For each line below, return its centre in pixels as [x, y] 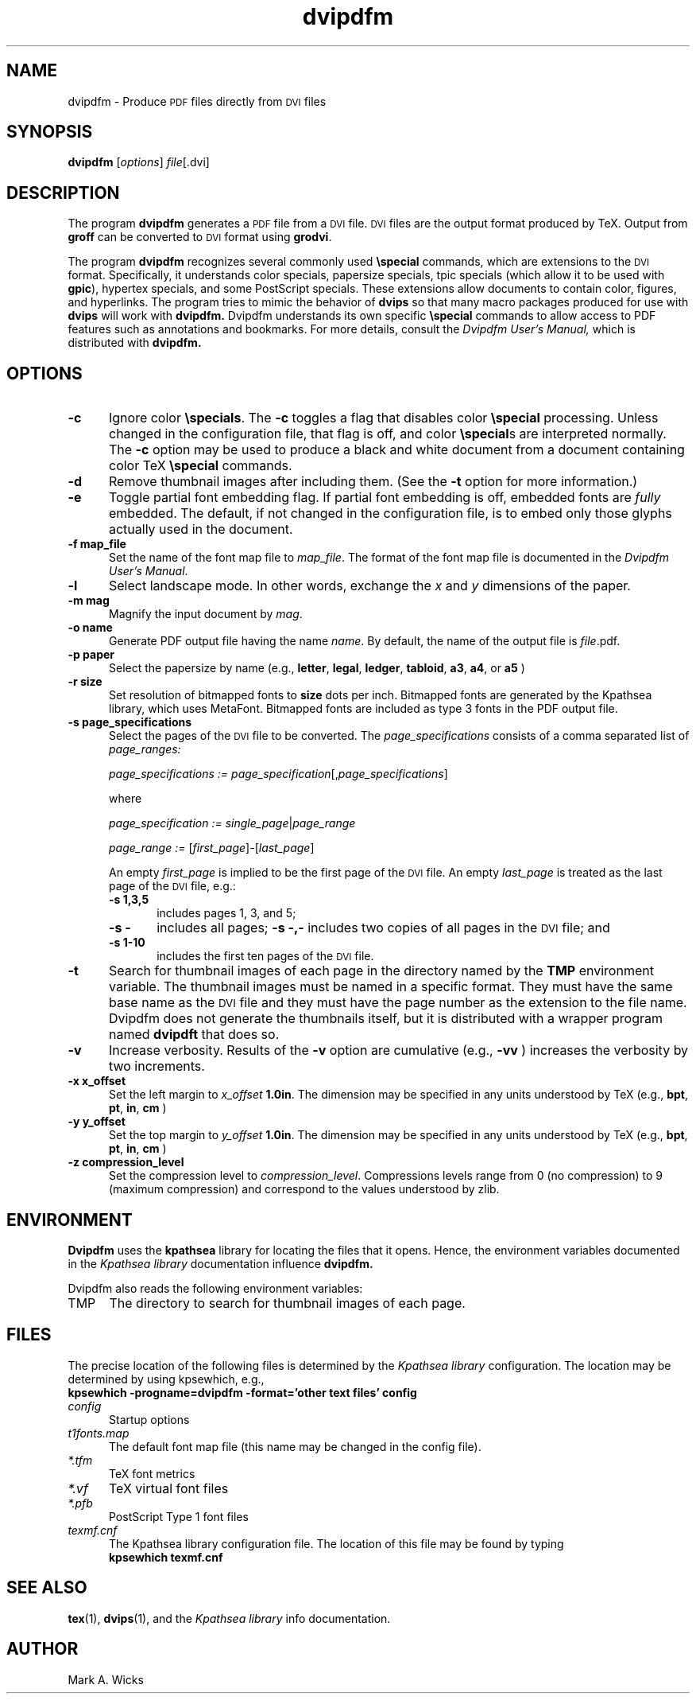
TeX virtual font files [168, 1488]
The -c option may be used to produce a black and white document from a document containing [396, 450]
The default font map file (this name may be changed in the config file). [295, 1446]
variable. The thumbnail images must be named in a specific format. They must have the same [391, 987]
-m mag [89, 601]
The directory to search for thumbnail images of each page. [287, 1303]
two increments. [157, 1066]
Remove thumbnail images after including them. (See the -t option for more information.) [373, 482]
